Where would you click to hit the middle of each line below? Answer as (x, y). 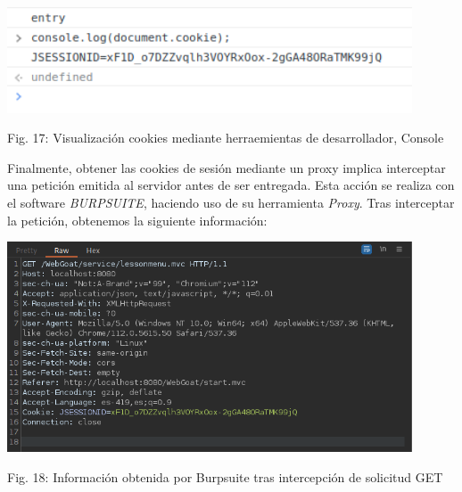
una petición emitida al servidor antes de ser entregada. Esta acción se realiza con (231, 185)
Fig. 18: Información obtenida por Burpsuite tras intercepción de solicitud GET (225, 476)
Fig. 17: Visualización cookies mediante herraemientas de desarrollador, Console (226, 138)
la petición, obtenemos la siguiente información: (137, 220)
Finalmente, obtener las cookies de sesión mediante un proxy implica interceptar (227, 167)
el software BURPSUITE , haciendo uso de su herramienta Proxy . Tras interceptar (231, 202)
